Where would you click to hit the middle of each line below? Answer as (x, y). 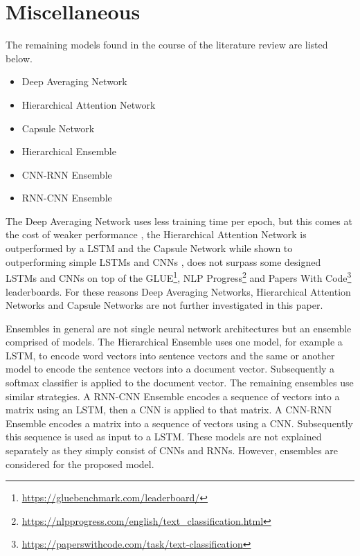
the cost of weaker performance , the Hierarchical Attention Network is (156, 234)
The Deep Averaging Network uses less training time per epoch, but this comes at (179, 221)
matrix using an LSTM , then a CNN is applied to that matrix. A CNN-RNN (169, 410)
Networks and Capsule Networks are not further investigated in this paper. (164, 305)
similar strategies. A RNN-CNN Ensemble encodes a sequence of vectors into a (173, 396)
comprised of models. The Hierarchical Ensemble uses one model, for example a (174, 342)
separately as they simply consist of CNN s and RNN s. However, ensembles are (172, 450)
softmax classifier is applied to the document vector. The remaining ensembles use (180, 383)
